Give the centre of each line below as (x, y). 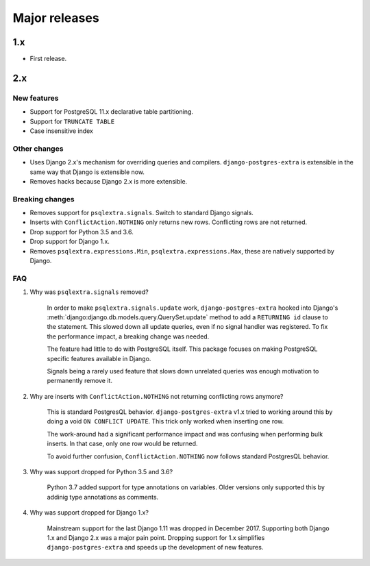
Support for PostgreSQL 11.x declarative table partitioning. (111, 112)
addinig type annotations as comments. (103, 497)
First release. (48, 59)
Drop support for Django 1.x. (70, 242)
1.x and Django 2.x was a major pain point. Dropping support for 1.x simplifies (156, 537)
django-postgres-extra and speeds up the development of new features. (155, 547)
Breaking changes (44, 199)
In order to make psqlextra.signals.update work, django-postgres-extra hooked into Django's (193, 308)
